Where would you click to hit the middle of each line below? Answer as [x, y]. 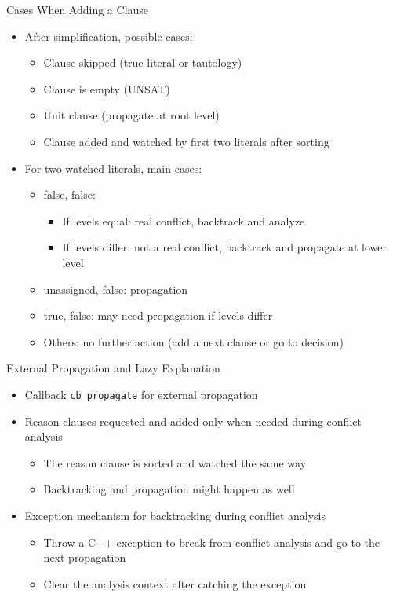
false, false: [69, 194]
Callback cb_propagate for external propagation [141, 394]
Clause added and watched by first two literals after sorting [186, 141]
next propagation [85, 557]
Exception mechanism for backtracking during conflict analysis [175, 515]
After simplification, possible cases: [109, 36]
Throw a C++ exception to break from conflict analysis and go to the [212, 542]
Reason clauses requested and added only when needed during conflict [193, 421]
